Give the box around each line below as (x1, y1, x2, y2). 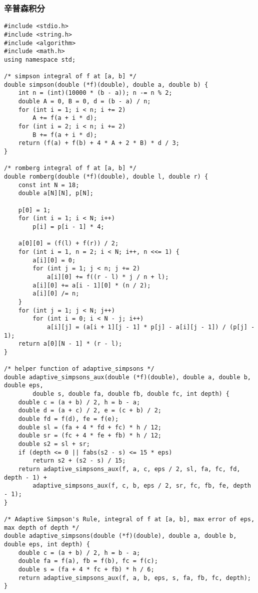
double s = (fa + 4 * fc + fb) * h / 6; (18, 565, 154, 573)
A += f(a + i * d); (32, 114, 97, 122)
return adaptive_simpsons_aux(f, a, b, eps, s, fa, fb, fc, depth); (18, 574, 251, 581)
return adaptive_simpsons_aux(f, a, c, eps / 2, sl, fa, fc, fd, (18, 466, 240, 473)
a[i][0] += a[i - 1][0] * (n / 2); (32, 281, 151, 289)
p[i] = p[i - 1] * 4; (32, 223, 104, 230)
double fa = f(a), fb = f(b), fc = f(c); (18, 557, 158, 565)
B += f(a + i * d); (32, 131, 97, 138)
